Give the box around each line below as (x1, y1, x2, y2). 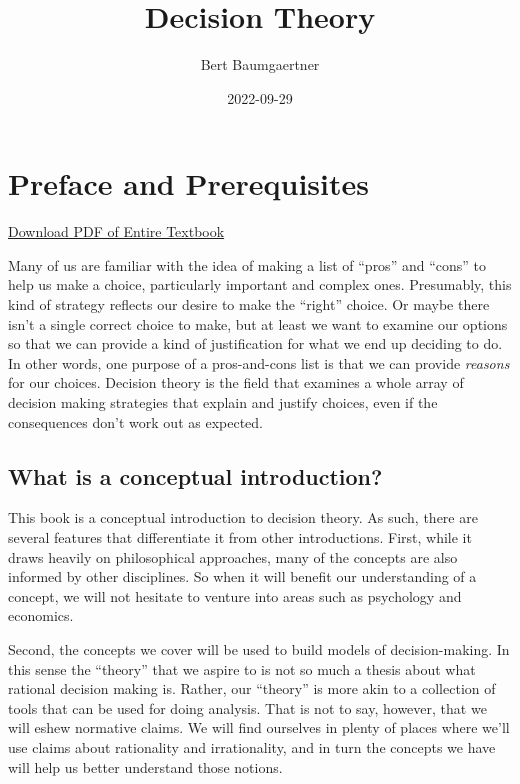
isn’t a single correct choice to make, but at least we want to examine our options (8, 313, 508, 334)
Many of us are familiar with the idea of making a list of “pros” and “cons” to (8, 254, 486, 275)
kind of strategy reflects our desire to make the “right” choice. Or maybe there (8, 294, 490, 315)
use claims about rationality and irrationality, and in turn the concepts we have (8, 736, 496, 757)
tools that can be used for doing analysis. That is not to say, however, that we (8, 697, 487, 718)
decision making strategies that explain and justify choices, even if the (8, 392, 438, 412)
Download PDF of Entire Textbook (8, 221, 225, 242)
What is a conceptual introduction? (8, 460, 383, 491)
